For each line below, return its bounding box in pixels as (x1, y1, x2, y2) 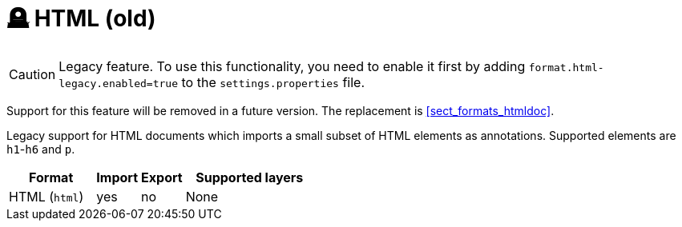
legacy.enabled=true (59, 77, 179, 90)
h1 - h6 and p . (6, 141, 75, 156)
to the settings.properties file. (181, 74, 365, 90)
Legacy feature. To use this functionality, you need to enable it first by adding (59, 58, 526, 74)
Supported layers (196, 169, 304, 185)
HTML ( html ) (9, 188, 84, 205)
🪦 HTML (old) (6, 5, 156, 32)
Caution (9, 66, 56, 82)
